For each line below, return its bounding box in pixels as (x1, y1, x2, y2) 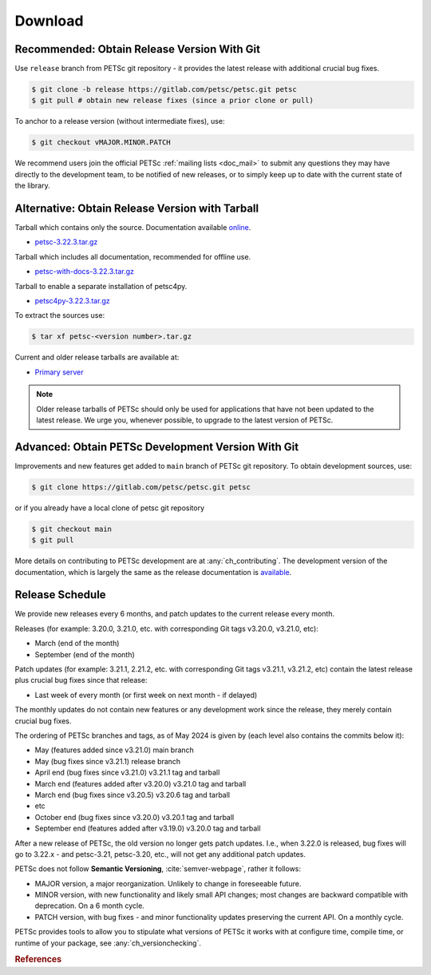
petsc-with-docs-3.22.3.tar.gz (34, 267, 135, 276)
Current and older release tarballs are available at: (14, 352, 180, 363)
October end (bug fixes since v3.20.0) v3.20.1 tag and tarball (34, 812, 235, 822)
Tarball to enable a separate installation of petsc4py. (14, 281, 188, 291)
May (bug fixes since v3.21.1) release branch (34, 756, 181, 766)
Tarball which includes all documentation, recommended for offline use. (14, 252, 251, 261)
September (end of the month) (34, 649, 135, 659)
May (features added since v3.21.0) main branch (34, 745, 195, 755)
